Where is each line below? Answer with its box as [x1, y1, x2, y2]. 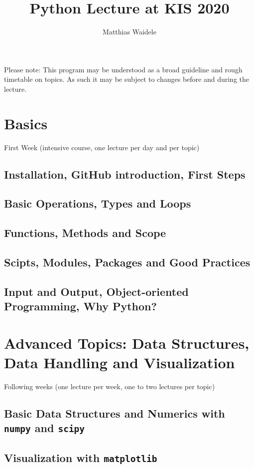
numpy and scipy [4, 420, 85, 436]
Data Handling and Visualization [4, 352, 235, 372]
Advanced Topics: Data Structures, [4, 332, 250, 353]
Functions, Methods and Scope [4, 225, 166, 240]
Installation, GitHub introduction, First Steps [4, 166, 246, 182]
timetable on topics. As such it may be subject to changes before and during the [4, 74, 250, 84]
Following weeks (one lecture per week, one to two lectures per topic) [4, 381, 215, 391]
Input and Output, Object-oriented [4, 283, 189, 299]
